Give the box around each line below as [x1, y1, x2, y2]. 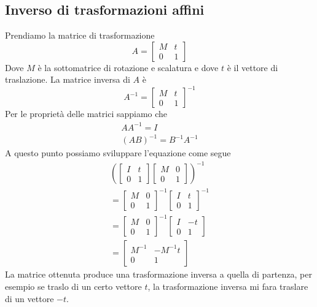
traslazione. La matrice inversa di [5, 73, 130, 86]
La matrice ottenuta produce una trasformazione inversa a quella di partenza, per [5, 268, 312, 281]
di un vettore [5, 292, 54, 305]
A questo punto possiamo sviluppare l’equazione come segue [5, 146, 231, 159]
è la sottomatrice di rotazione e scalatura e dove [37, 61, 219, 74]
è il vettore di [227, 61, 278, 74]
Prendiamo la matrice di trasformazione [5, 29, 155, 42]
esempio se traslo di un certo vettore [5, 279, 142, 292]
